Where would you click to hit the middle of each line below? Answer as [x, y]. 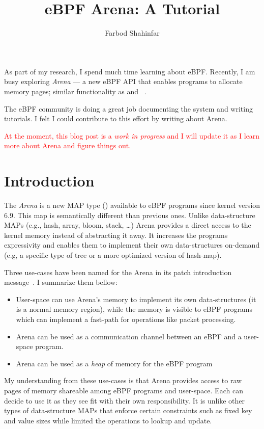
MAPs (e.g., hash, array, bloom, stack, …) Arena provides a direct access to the [128, 225]
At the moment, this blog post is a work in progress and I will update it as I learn [132, 135]
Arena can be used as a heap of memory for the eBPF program [114, 363]
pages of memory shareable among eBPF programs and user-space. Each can [124, 390]
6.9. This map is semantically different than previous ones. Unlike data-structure [130, 215]
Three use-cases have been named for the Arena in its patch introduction [118, 272]
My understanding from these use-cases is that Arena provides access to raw [123, 380]
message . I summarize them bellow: [61, 282]
